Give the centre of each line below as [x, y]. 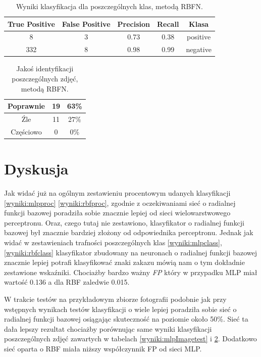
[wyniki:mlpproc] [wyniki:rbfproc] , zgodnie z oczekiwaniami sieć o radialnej [120, 203]
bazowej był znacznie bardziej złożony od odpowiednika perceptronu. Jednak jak [129, 232]
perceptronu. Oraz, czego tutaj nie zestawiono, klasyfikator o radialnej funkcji [124, 222]
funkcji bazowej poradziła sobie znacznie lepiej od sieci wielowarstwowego [117, 213]
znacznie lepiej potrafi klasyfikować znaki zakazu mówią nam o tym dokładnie [124, 262]
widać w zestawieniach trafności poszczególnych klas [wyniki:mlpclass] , [113, 242]
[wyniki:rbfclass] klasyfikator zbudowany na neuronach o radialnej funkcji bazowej [130, 252]
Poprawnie [26, 106]
